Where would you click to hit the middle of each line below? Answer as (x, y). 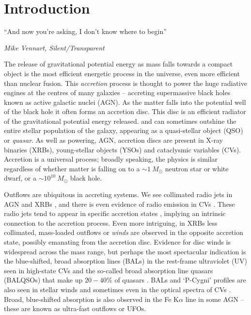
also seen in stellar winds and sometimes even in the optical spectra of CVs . (118, 289)
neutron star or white (197, 168)
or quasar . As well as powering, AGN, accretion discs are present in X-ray (114, 140)
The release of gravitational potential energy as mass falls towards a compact (118, 64)
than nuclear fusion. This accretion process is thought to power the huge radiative (125, 83)
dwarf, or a (20, 178)
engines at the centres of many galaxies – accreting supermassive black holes (117, 92)
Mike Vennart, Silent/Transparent (54, 47)
